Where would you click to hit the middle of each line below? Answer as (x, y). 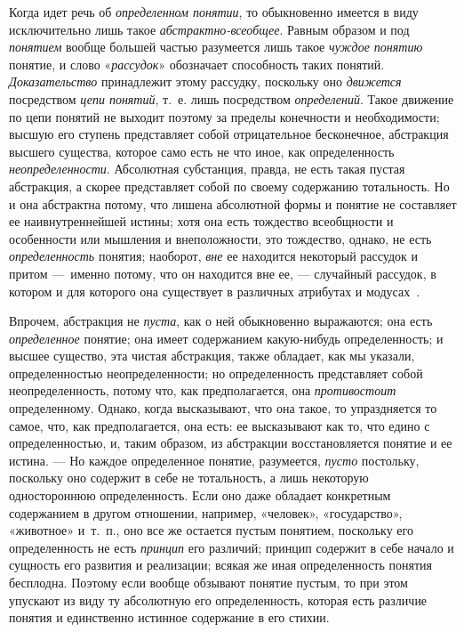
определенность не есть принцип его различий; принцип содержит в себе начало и (232, 547)
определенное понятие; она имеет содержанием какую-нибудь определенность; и (226, 338)
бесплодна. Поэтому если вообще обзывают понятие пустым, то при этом (208, 582)
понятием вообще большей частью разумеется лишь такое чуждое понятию (216, 47)
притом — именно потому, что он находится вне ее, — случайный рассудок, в (223, 273)
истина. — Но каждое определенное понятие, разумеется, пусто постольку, (214, 460)
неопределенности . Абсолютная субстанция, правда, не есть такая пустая (207, 169)
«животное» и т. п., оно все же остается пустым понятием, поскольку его (211, 530)
